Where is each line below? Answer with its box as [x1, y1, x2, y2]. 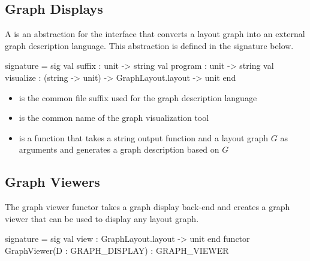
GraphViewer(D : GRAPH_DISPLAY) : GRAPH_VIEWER [5, 244, 229, 256]
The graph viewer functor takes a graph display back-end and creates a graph [5, 201, 290, 213]
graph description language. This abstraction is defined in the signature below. [5, 39, 294, 51]
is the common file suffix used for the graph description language [19, 91, 257, 104]
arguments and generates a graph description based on [19, 143, 219, 156]
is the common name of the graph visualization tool [19, 111, 209, 124]
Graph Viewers [5, 172, 100, 191]
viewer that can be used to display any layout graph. [5, 212, 199, 224]
